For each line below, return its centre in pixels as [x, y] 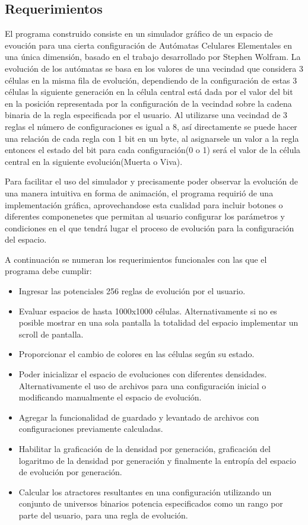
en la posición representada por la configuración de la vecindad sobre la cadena [148, 103]
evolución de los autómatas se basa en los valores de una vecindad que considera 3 [154, 68]
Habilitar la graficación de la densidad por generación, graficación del [145, 449]
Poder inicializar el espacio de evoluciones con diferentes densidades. [143, 374]
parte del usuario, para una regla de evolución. [103, 515]
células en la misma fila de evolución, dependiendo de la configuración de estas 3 [151, 80]
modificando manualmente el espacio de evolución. [110, 397]
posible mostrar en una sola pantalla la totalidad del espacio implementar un [158, 322]
